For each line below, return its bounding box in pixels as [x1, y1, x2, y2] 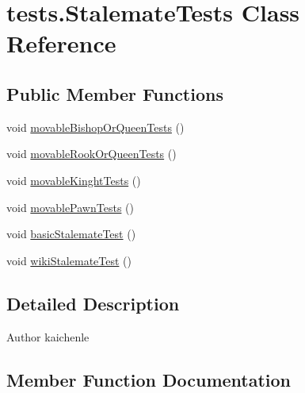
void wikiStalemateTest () [6, 252, 132, 268]
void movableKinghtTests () [6, 171, 141, 188]
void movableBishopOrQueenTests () [6, 118, 185, 135]
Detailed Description [6, 291, 180, 315]
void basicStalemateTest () [6, 225, 136, 242]
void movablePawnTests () [6, 198, 134, 215]
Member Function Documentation [6, 367, 292, 391]
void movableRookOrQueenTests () [6, 145, 177, 162]
